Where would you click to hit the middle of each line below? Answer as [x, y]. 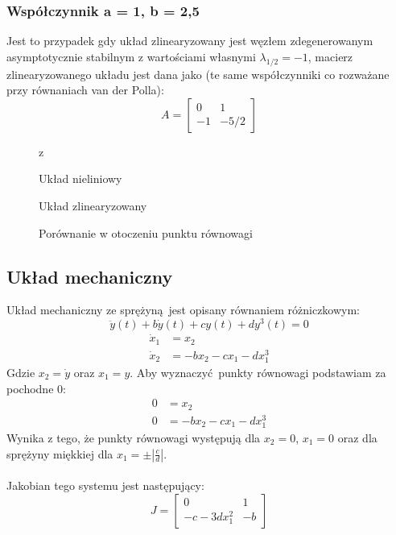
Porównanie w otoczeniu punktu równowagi [146, 232]
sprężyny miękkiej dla [60, 453]
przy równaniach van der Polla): [85, 90]
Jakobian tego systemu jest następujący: [105, 485]
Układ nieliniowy [80, 178]
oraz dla [357, 437]
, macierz [330, 56]
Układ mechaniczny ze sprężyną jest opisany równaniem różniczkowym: [184, 310]
